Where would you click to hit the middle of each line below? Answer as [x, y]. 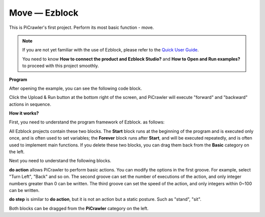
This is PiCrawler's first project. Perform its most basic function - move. [81, 27]
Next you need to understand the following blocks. [60, 161]
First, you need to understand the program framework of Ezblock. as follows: [87, 122]
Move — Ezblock [44, 13]
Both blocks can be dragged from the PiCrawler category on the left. [79, 208]
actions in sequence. [30, 104]
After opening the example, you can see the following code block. [76, 88]
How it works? [24, 113]
